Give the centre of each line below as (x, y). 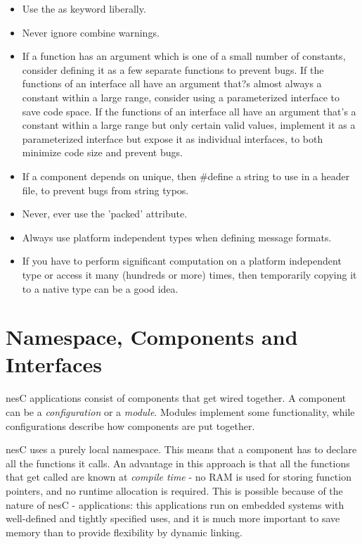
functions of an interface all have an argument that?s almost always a (172, 83)
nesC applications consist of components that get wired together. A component (176, 398)
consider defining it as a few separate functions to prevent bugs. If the (173, 69)
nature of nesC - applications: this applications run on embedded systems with (175, 504)
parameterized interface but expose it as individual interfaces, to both (173, 138)
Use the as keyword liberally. (84, 8)
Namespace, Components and (152, 337)
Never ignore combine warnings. (91, 32)
